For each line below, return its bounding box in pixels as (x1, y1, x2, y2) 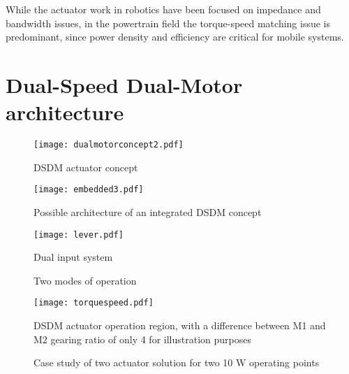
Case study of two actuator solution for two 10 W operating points (34, 355, 320, 370)
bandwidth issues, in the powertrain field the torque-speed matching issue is (6, 15, 330, 30)
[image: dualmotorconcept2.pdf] (34, 140, 184, 150)
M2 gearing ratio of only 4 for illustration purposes (34, 331, 251, 346)
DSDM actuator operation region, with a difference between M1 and (34, 318, 326, 333)
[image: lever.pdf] (34, 229, 124, 240)
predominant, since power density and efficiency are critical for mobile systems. (6, 29, 344, 44)
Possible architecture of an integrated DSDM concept (34, 205, 262, 219)
